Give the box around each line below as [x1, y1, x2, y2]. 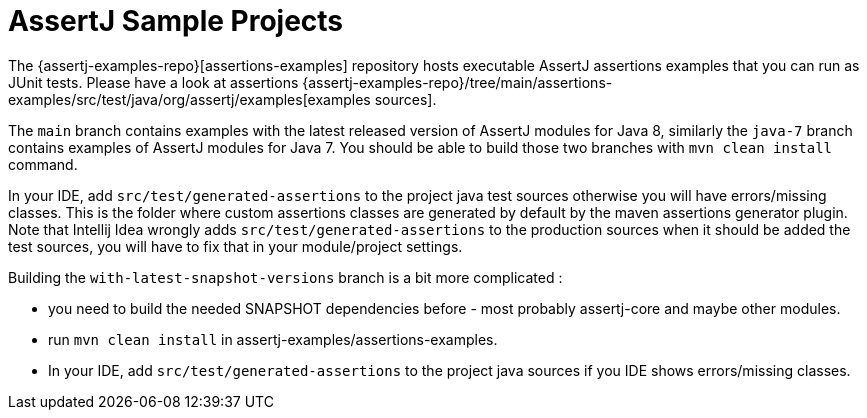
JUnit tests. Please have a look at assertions [8, 73, 299, 91]
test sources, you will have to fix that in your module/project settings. [8, 237, 463, 255]
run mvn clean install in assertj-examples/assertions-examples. [48, 330, 498, 348]
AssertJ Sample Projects [8, 4, 344, 38]
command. [8, 155, 78, 173]
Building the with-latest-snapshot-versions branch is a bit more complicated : [8, 268, 563, 286]
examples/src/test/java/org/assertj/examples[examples [8, 90, 371, 108]
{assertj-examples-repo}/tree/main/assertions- [302, 73, 613, 91]
